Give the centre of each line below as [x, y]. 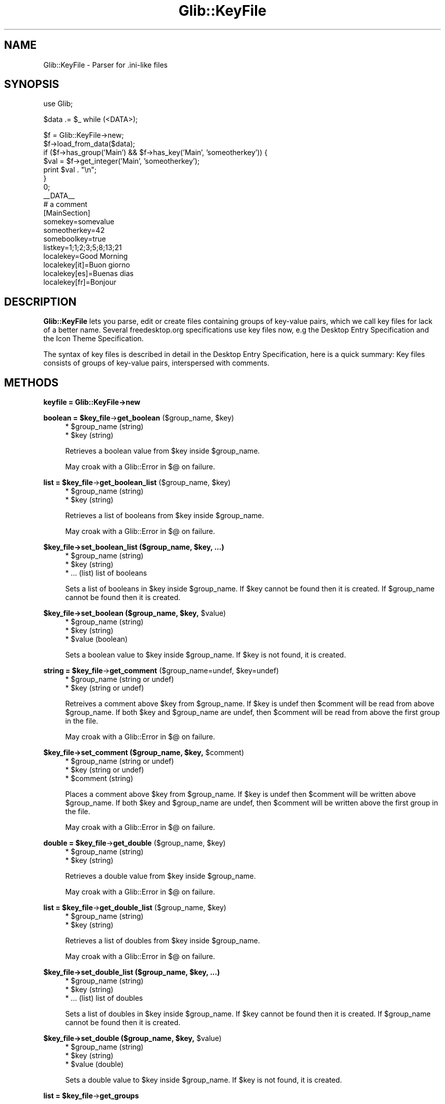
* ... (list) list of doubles [104, 998]
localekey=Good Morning [86, 256]
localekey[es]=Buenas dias [88, 274]
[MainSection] [67, 213]
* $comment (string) [99, 779]
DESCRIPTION [40, 302]
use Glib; [58, 104]
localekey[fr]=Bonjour [80, 282]
